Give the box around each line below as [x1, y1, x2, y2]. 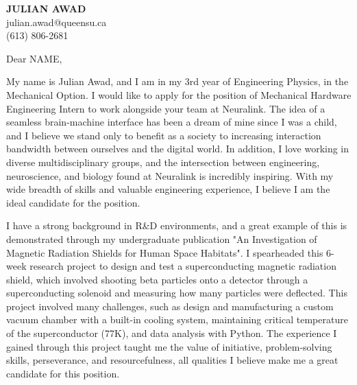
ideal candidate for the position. [6, 195, 140, 209]
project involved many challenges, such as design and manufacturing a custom [6, 299, 334, 313]
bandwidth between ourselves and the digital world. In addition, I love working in [6, 141, 349, 156]
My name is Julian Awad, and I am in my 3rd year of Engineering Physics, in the [6, 74, 349, 89]
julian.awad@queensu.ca [6, 14, 107, 29]
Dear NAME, [6, 51, 62, 65]
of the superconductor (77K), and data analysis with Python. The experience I [6, 326, 337, 340]
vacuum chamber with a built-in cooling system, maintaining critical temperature [6, 312, 348, 327]
